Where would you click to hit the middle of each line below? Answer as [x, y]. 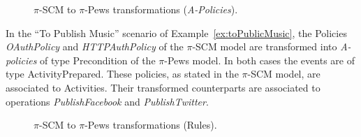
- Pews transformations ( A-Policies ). [161, 9]
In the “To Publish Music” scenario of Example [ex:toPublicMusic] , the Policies [176, 33]
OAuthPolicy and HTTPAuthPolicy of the [95, 46]
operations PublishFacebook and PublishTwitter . [107, 101]
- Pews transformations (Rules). [151, 125]
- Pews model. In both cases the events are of [259, 60]
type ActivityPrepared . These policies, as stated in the [122, 74]
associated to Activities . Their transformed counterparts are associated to [163, 87]
